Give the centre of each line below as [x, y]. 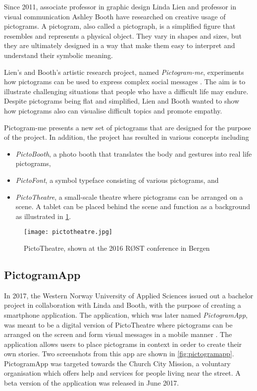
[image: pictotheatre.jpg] [68, 232]
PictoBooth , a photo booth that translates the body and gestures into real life [134, 153]
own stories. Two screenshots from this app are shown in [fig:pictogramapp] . [119, 354]
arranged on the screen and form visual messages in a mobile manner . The [118, 334]
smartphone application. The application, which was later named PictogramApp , [126, 314]
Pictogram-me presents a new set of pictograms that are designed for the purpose [128, 127]
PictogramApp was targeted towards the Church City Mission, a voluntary [117, 363]
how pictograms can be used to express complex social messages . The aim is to [125, 82]
